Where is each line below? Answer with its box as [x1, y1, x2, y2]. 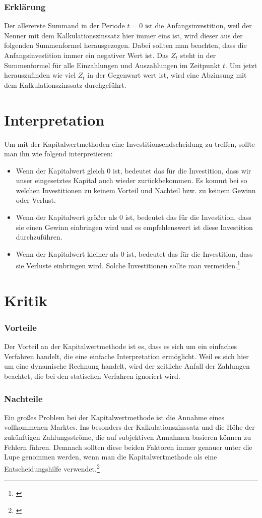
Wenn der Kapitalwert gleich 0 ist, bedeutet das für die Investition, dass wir [16, 165, 251, 176]
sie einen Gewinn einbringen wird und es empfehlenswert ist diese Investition [16, 221, 253, 232]
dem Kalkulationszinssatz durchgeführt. [4, 79, 126, 90]
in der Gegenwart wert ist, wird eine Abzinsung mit [87, 70, 247, 80]
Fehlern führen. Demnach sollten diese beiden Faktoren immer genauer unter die [4, 441, 252, 452]
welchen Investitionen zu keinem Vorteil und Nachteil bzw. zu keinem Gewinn [16, 185, 256, 195]
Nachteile [4, 392, 43, 405]
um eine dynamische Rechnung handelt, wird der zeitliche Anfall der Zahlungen [4, 361, 250, 371]
